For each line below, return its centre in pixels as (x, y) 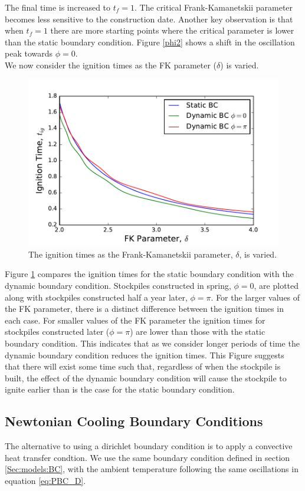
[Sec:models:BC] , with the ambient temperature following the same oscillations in (152, 469)
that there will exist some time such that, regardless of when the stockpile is (143, 366)
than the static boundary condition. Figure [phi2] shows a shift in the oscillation (150, 42)
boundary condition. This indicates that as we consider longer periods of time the (152, 343)
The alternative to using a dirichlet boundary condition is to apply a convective (149, 446)
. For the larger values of (255, 297)
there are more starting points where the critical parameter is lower (172, 30)
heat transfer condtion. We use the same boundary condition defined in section (147, 457)
